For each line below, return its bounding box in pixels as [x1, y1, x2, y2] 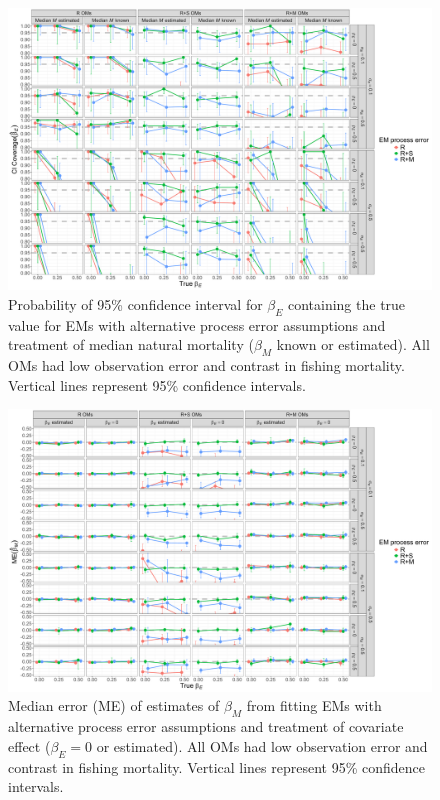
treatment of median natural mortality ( [8, 334, 254, 355]
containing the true [287, 293, 406, 314]
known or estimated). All [276, 334, 430, 355]
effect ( [8, 735, 51, 756]
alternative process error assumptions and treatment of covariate [8, 716, 404, 737]
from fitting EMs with [246, 695, 382, 716]
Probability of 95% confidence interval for [8, 293, 263, 314]
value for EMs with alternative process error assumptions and [8, 314, 386, 335]
